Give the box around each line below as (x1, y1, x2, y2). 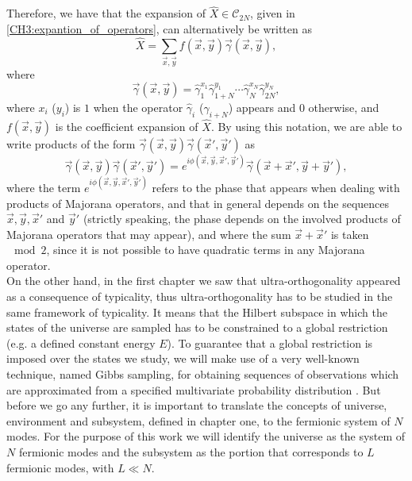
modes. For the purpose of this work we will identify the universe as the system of (6, 428, 406, 444)
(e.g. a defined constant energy (6, 334, 156, 351)
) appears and (228, 98, 296, 115)
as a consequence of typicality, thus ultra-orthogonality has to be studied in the (6, 288, 393, 305)
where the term (6, 179, 81, 195)
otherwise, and (308, 98, 379, 115)
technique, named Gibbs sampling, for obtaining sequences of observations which (6, 366, 399, 383)
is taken (330, 225, 369, 242)
